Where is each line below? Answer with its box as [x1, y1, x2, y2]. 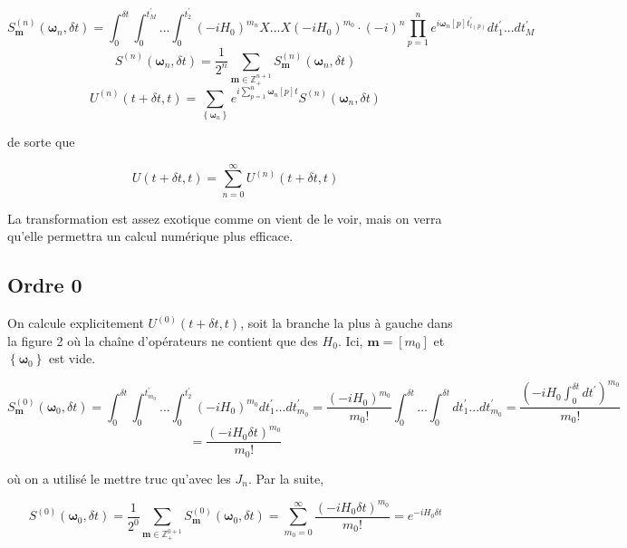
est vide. [49, 349, 96, 368]
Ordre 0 [7, 271, 82, 299]
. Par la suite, [247, 468, 324, 487]
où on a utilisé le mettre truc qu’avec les [7, 468, 231, 487]
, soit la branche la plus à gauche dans [240, 313, 453, 332]
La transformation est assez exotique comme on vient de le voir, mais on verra [7, 208, 442, 227]
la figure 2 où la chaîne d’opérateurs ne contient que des [7, 331, 318, 350]
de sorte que [7, 132, 75, 151]
